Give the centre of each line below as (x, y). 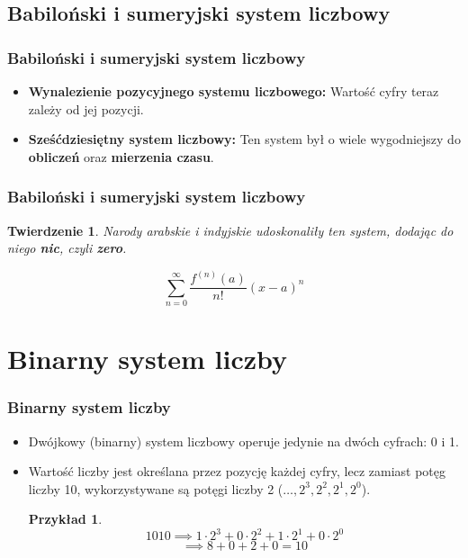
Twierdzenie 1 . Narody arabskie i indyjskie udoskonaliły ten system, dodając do (230, 230)
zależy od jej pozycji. (86, 108)
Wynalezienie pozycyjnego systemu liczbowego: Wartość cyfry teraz (234, 91)
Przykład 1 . (65, 519)
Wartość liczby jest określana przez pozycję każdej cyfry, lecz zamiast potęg (237, 471)
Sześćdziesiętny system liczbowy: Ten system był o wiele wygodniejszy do (244, 139)
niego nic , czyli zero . (67, 248)
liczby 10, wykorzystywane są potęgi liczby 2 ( (156, 488)
